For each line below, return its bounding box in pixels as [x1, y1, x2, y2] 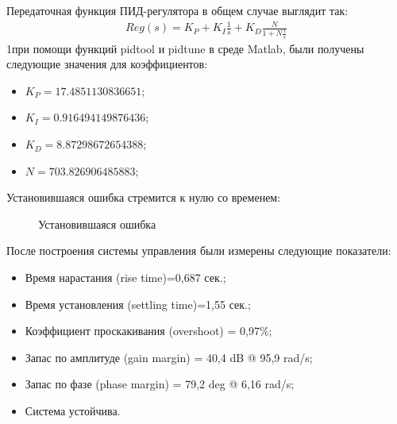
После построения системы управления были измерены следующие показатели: [6, 242, 391, 259]
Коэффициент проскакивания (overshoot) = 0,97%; [25, 322, 272, 339]
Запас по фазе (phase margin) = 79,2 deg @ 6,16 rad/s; [25, 376, 295, 392]
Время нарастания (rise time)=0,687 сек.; [25, 269, 226, 286]
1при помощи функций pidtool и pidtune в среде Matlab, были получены [6, 40, 364, 56]
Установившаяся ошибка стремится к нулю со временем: [6, 189, 281, 206]
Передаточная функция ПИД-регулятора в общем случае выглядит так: [6, 2, 349, 18]
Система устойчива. [25, 403, 121, 418]
